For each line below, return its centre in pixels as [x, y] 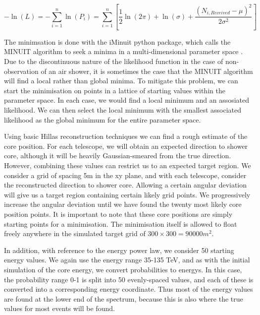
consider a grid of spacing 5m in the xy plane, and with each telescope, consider [125, 175]
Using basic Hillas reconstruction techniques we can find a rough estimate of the [126, 136]
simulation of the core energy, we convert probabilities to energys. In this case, [123, 269]
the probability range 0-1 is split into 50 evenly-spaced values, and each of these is [129, 279]
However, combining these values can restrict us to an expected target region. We [128, 165]
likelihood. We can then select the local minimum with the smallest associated [123, 110]
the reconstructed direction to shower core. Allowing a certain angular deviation [126, 185]
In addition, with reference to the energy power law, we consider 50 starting [119, 250]
